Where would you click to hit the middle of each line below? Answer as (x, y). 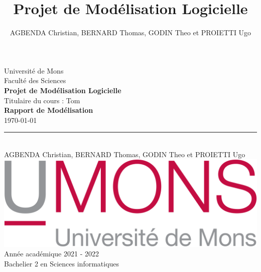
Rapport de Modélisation (49, 110)
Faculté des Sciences (35, 80)
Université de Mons (34, 70)
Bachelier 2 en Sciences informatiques (62, 263)
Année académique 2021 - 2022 (51, 254)
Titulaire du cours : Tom (42, 100)
